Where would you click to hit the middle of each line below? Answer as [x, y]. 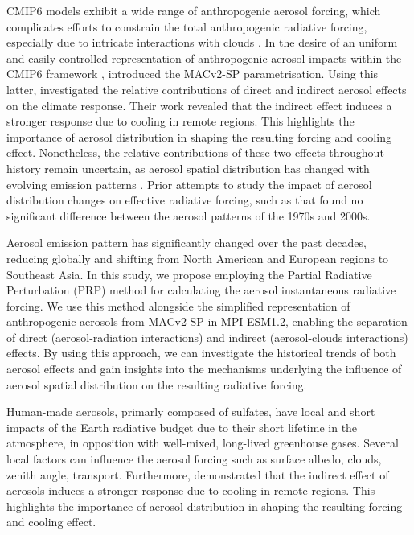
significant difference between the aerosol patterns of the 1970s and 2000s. [189, 215]
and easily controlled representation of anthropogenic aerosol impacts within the [204, 58]
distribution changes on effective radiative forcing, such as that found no [185, 200]
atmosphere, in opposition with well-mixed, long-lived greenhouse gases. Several [203, 443]
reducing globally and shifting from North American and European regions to [198, 258]
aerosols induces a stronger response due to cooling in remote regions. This [191, 490]
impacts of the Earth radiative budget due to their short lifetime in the [182, 427]
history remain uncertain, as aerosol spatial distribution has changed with [188, 168]
